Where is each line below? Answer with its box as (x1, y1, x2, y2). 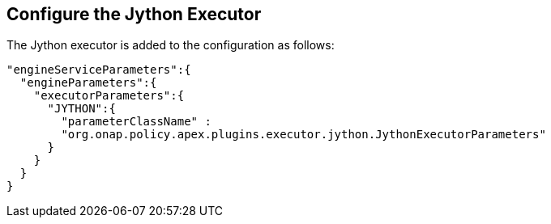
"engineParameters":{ (19, 76, 157, 90)
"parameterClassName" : (61, 115, 211, 129)
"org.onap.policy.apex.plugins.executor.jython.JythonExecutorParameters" (61, 128, 546, 142)
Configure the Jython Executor (6, 4, 262, 24)
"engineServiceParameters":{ (6, 63, 191, 77)
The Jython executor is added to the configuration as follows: (6, 38, 335, 53)
